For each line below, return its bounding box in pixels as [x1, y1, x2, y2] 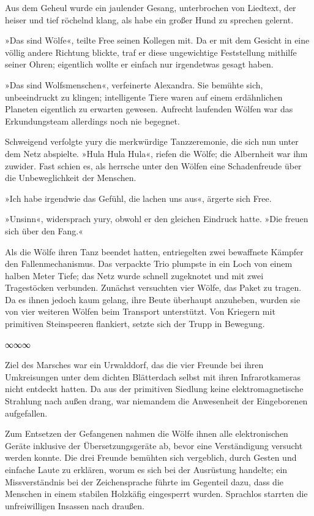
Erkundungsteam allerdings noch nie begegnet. [5, 114, 180, 127]
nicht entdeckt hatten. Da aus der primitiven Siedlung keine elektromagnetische [5, 382, 304, 395]
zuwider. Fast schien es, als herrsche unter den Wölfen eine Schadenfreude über [5, 159, 302, 172]
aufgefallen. [5, 406, 48, 419]
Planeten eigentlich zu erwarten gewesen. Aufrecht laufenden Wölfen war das [5, 102, 293, 115]
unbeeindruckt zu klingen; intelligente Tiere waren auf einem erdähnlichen [5, 90, 283, 103]
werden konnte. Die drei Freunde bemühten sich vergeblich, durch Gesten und [5, 451, 297, 464]
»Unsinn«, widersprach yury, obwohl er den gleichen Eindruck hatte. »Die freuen [5, 212, 308, 225]
